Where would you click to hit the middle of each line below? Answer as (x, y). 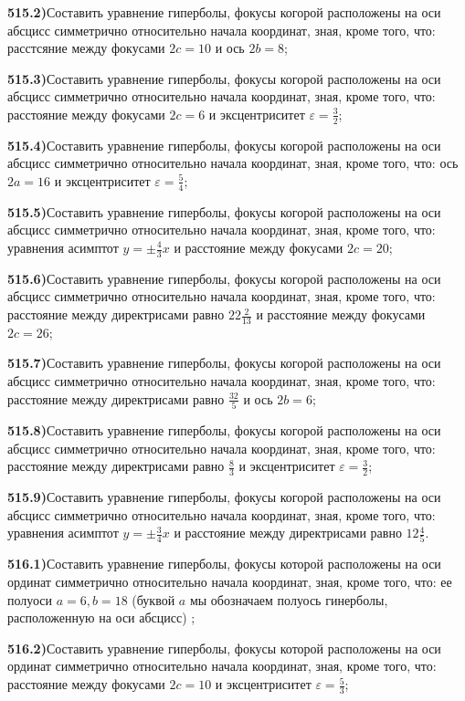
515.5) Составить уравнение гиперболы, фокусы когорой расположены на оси (224, 211)
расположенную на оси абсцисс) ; (101, 617)
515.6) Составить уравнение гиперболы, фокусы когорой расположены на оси (224, 278)
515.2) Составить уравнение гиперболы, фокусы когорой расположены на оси (224, 12)
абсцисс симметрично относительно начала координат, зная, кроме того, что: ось (233, 163)
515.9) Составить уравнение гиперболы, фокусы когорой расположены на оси (224, 496)
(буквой (153, 599)
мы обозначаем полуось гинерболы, (289, 599)
